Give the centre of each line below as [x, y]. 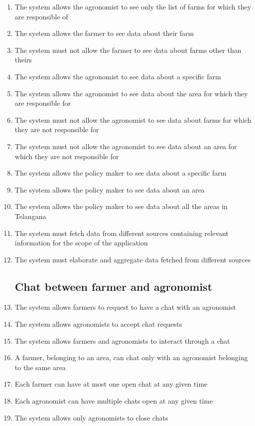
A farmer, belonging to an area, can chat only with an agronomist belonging [131, 357]
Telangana [30, 216]
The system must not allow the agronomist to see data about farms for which [133, 119]
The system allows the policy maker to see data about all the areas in [121, 206]
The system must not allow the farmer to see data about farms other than [128, 50]
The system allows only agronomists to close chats [91, 417]
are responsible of [41, 16]
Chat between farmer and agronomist [114, 286]
